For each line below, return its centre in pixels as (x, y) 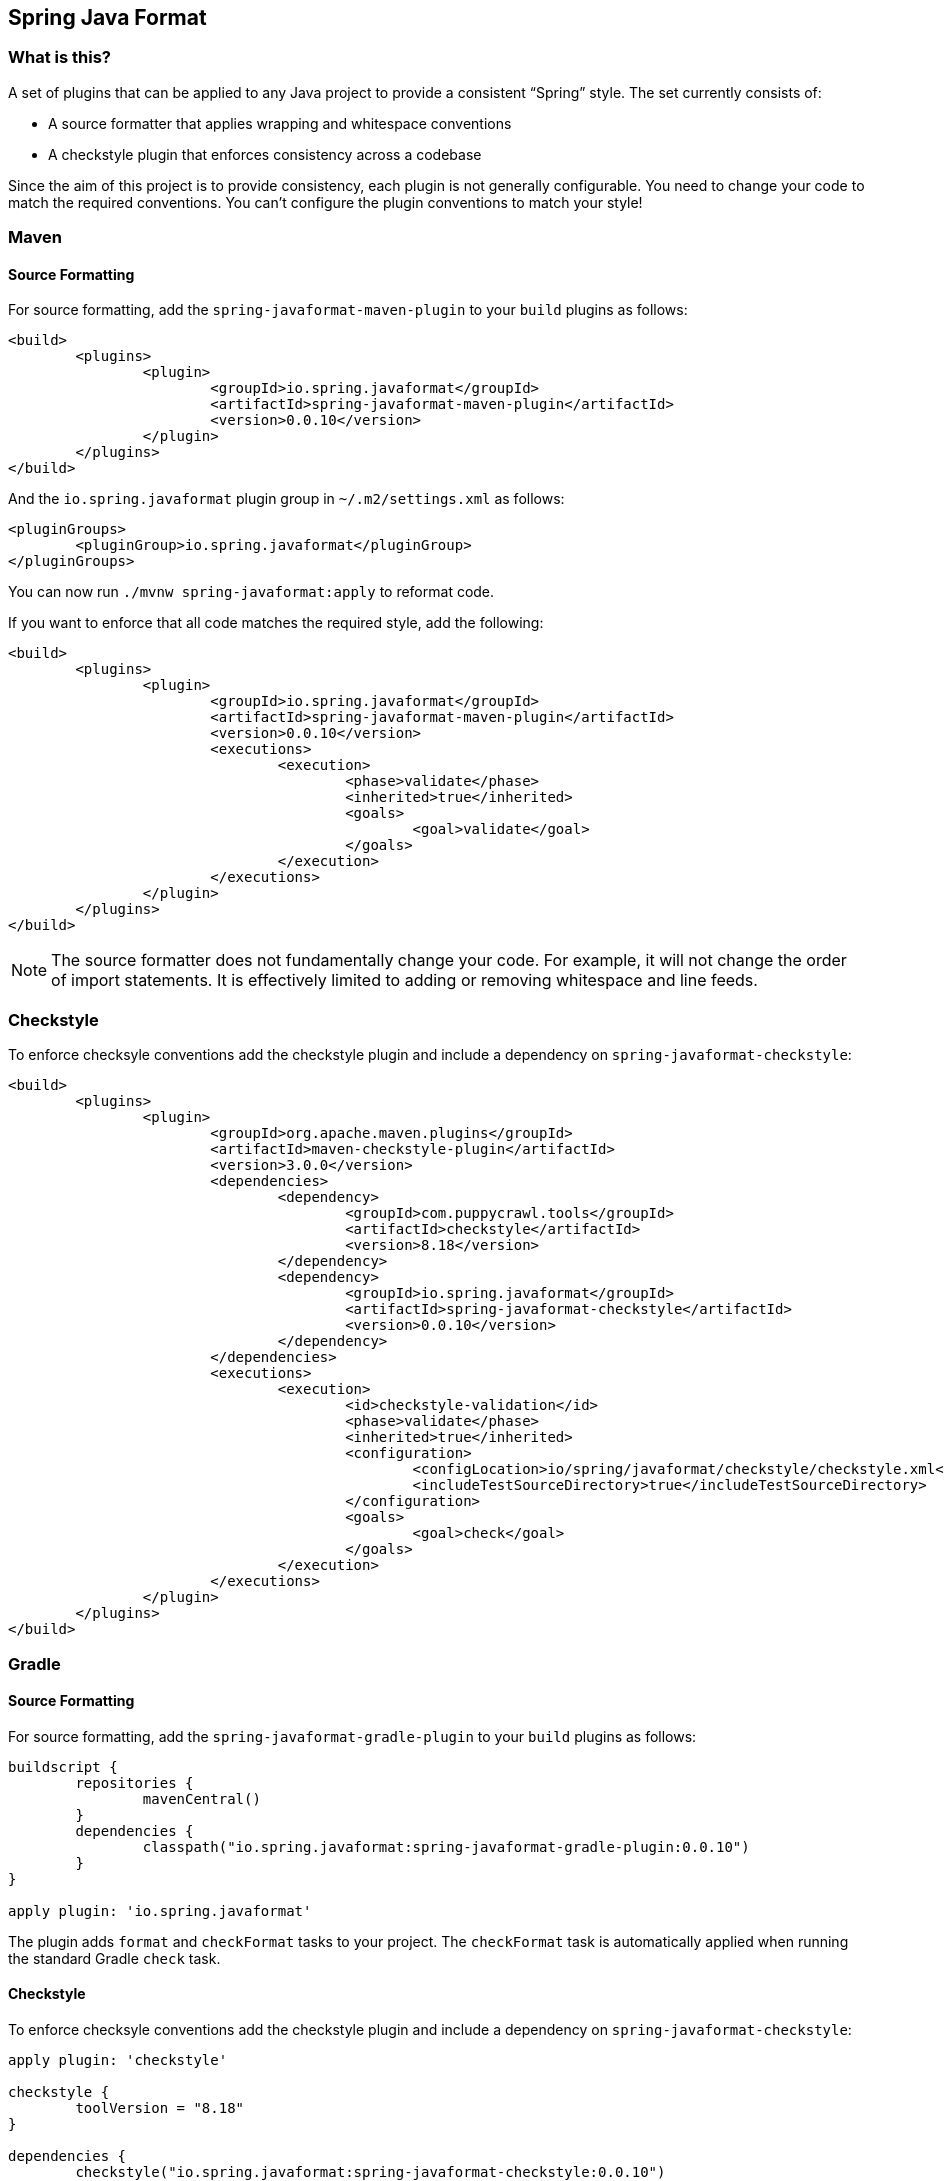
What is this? (59, 57)
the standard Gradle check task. (114, 1958)
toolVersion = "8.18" (160, 2107)
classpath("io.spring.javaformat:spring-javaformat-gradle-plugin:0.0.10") (446, 1846)
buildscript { (63, 1766)
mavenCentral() (201, 1798)
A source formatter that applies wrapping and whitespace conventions (280, 123)
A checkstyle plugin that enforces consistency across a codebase (265, 154)
